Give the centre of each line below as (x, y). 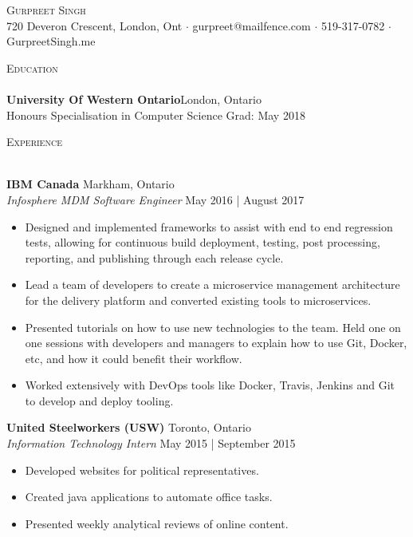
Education (32, 67)
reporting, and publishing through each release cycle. (154, 257)
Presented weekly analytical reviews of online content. (157, 523)
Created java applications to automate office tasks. (149, 497)
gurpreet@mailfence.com (252, 25)
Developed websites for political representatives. (142, 470)
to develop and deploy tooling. (99, 400)
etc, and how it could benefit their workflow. (134, 358)
